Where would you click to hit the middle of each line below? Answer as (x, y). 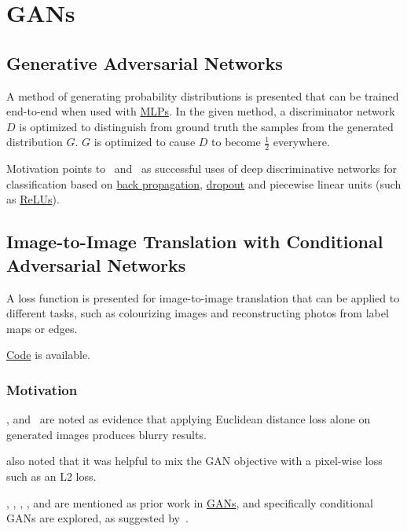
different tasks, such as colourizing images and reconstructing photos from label (198, 313)
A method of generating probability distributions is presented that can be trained (203, 95)
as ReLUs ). (33, 199)
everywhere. (301, 142)
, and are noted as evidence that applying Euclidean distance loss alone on (189, 419)
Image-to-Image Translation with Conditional (195, 242)
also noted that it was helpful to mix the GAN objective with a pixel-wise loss (194, 461)
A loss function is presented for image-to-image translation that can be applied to (203, 297)
